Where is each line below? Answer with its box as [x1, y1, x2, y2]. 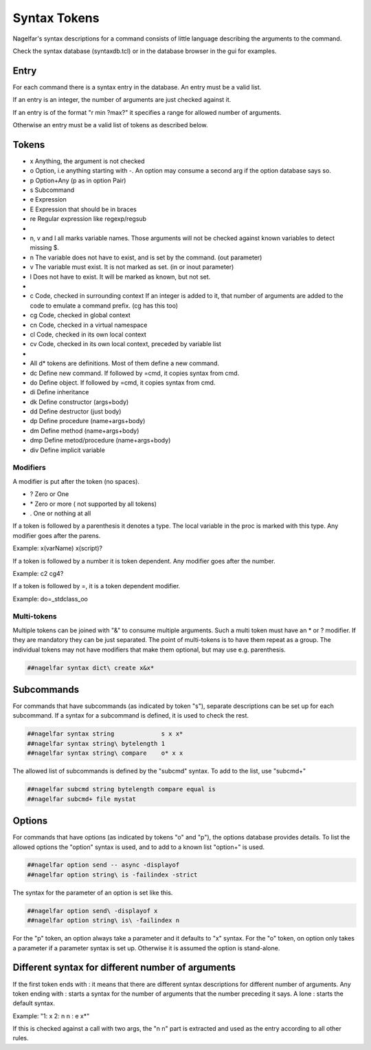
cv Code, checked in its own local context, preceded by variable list [30, 340, 221, 348]
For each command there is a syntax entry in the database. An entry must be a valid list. [12, 83, 262, 91]
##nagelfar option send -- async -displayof [27, 861, 180, 869]
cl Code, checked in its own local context [30, 330, 147, 339]
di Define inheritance [30, 388, 89, 396]
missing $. [30, 244, 60, 252]
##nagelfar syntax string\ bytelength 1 [27, 740, 165, 747]
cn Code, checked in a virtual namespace [30, 321, 148, 329]
